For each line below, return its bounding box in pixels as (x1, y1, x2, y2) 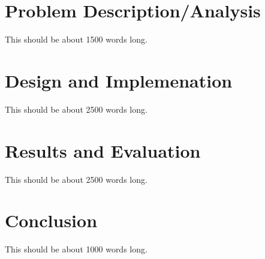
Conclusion (5, 208, 98, 233)
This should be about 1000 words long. (5, 243, 147, 255)
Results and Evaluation (5, 138, 201, 162)
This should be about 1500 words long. (5, 33, 147, 46)
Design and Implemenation (5, 68, 233, 92)
